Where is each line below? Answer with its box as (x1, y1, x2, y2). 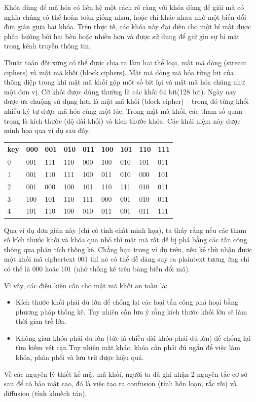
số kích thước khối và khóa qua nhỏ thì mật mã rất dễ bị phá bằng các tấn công (4, 234, 247, 245)
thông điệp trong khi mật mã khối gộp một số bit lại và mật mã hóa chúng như (4, 77, 245, 87)
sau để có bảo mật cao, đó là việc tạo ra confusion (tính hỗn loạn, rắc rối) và (4, 378, 237, 389)
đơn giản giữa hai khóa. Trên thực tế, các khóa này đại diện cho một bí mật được (4, 21, 251, 32)
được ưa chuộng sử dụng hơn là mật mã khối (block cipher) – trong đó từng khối (4, 96, 249, 106)
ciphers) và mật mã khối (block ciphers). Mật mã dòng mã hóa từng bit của (4, 67, 234, 77)
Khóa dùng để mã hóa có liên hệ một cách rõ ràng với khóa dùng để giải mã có (4, 2, 244, 12)
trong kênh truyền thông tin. (4, 41, 91, 51)
